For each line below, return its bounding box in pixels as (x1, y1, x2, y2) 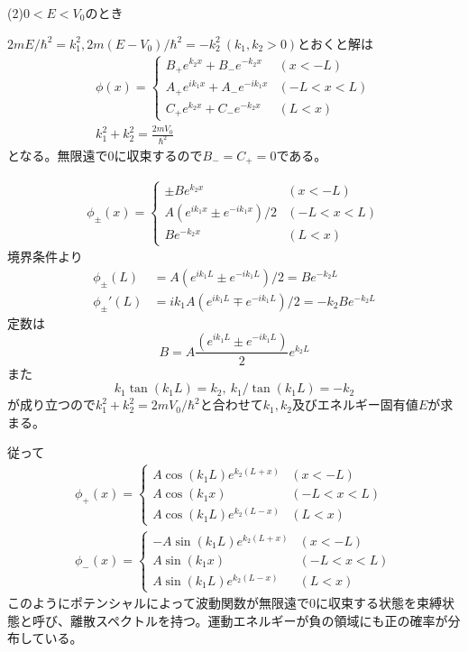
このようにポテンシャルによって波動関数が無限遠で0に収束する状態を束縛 (7, 593, 442, 612)
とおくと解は (298, 33, 374, 52)
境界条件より (7, 247, 83, 266)
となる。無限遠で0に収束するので (7, 146, 203, 165)
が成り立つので (7, 395, 96, 414)
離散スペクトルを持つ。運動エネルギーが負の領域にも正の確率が (69, 611, 448, 629)
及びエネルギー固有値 (291, 395, 418, 414)
